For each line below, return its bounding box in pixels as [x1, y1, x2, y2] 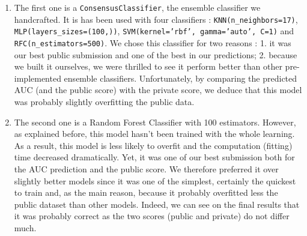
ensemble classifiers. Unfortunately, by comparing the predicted [64, 71, 297, 84]
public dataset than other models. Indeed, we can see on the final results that [14, 198, 300, 210]
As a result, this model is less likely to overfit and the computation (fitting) [14, 139, 293, 151]
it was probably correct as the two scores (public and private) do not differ [14, 210, 290, 222]
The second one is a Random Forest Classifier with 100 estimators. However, [14, 115, 296, 128]
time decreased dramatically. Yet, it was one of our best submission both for [14, 151, 295, 163]
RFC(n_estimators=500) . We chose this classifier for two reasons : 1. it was [14, 36, 291, 49]
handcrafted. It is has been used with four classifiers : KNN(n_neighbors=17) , [14, 13, 298, 25]
